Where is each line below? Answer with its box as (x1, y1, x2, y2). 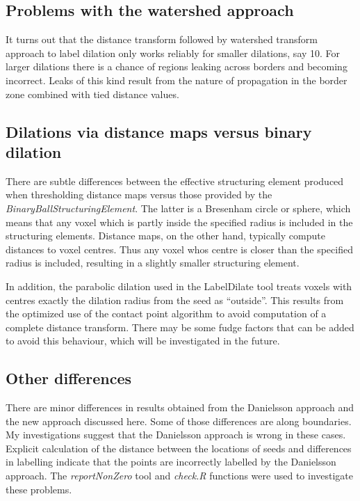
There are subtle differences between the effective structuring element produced (6, 173, 344, 188)
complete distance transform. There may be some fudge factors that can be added (6, 319, 354, 334)
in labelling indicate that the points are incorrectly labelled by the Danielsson (6, 454, 336, 469)
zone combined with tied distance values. (6, 86, 179, 101)
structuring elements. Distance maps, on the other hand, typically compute (6, 228, 325, 243)
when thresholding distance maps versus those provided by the (6, 187, 272, 202)
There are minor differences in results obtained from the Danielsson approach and (6, 400, 354, 415)
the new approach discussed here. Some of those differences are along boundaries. (6, 413, 352, 428)
